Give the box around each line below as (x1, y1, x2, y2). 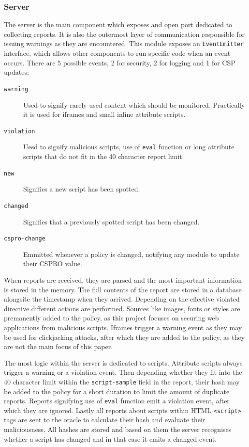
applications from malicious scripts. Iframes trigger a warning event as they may (4, 322, 242, 332)
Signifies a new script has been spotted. (23, 184, 140, 194)
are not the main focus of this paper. (4, 341, 113, 351)
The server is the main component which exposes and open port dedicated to (4, 19, 233, 30)
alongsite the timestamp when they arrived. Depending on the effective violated (4, 294, 240, 304)
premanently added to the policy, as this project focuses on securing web (4, 313, 219, 323)
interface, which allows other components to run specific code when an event (4, 48, 231, 58)
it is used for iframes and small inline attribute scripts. (23, 109, 186, 119)
